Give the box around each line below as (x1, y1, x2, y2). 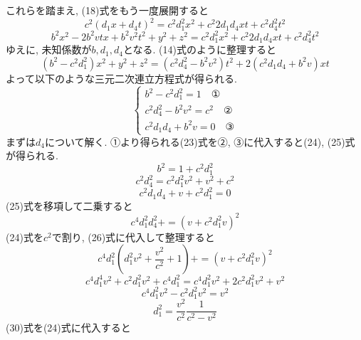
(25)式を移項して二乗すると (6, 198, 133, 213)
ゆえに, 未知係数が (6, 42, 92, 57)
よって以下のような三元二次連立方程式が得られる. (6, 70, 237, 85)
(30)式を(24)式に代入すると (6, 320, 131, 335)
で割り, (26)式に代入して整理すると (51, 229, 215, 244)
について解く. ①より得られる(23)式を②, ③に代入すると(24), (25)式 (44, 134, 355, 149)
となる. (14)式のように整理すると (122, 42, 277, 57)
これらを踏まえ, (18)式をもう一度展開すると (6, 3, 209, 17)
